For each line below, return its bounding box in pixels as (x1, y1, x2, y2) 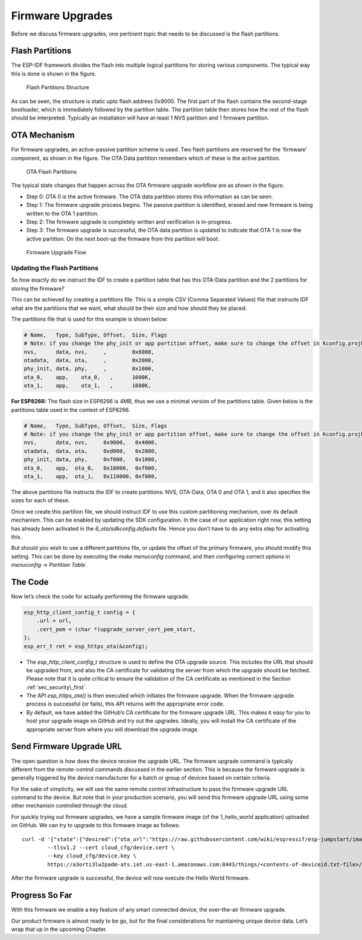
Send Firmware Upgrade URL (11, 742, 122, 752)
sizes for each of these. (11, 497, 70, 504)
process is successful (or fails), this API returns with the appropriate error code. (26, 700, 224, 708)
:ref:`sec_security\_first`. (26, 683, 87, 690)
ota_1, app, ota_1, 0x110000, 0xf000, (24, 473, 158, 479)
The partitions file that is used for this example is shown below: (11, 315, 168, 323)
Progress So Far (11, 890, 72, 901)
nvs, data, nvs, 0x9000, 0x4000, (24, 439, 158, 446)
